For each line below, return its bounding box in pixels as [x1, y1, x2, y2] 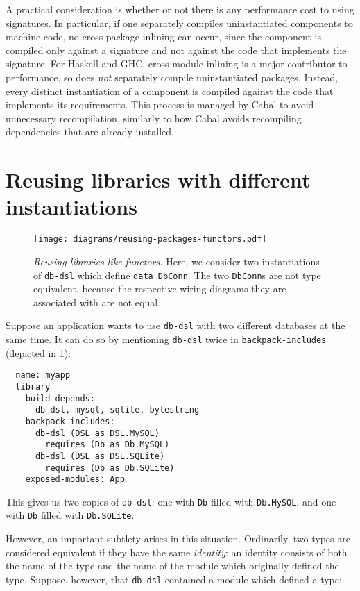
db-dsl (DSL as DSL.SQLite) [35, 451, 165, 461]
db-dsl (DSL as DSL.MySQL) [35, 428, 160, 438]
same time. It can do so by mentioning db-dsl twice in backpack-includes [6, 332, 327, 346]
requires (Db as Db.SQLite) [45, 463, 175, 473]
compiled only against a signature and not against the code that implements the [6, 42, 347, 57]
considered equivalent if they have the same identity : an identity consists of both [6, 544, 348, 559]
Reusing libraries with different [6, 165, 311, 194]
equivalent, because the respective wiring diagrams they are [33, 281, 286, 296]
